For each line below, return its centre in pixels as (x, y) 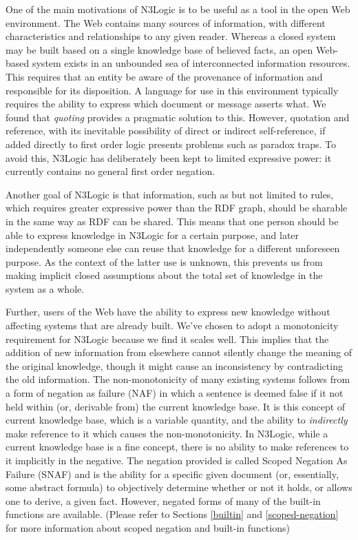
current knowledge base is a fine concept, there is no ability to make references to (177, 447)
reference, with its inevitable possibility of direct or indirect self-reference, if (166, 131)
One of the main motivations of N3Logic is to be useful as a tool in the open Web (178, 9)
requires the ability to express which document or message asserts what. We (166, 104)
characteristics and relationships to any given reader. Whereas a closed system (171, 36)
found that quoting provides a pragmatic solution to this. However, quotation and (178, 117)
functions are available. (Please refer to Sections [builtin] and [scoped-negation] (172, 514)
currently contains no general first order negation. (110, 171)
